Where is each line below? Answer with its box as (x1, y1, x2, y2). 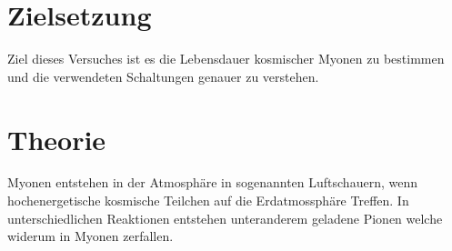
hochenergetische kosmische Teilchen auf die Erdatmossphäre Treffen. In (7, 191, 409, 210)
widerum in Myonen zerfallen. (7, 226, 174, 246)
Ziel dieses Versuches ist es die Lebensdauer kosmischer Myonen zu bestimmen (7, 49, 445, 68)
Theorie (7, 120, 106, 157)
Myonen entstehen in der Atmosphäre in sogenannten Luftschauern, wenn (7, 173, 417, 192)
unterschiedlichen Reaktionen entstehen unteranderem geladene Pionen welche (7, 208, 443, 227)
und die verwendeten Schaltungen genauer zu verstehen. (7, 66, 319, 85)
